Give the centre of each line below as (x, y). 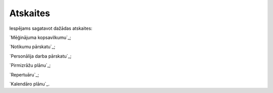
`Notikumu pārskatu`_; (32, 47)
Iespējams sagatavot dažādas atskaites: (51, 28)
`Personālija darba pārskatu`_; (40, 56)
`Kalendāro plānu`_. (30, 84)
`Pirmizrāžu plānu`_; (30, 65)
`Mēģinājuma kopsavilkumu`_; (40, 37)
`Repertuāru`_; (24, 75)
